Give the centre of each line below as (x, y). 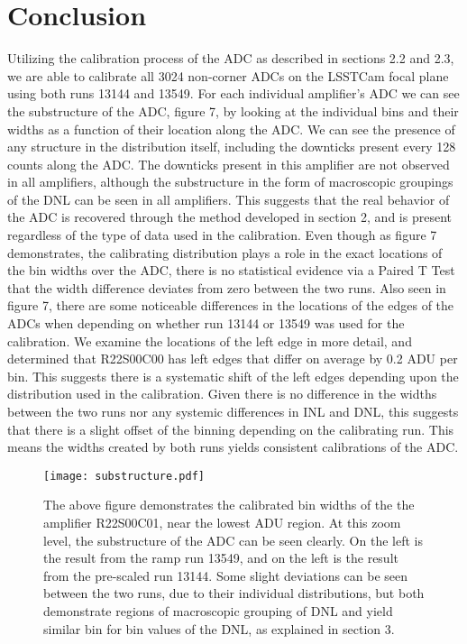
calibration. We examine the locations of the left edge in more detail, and (210, 340)
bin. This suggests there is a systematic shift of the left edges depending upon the (233, 376)
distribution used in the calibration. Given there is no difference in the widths (222, 394)
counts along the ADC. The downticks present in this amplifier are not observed (229, 164)
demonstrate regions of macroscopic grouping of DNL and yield (218, 611)
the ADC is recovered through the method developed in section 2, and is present (229, 217)
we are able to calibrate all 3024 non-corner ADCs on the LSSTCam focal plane (228, 75)
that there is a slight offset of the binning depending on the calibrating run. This (231, 429)
